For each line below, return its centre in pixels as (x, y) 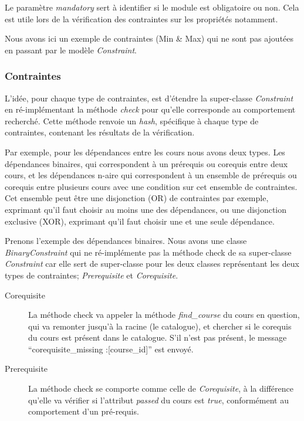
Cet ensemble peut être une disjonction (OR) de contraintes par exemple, (137, 198)
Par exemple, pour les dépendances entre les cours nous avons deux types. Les (145, 152)
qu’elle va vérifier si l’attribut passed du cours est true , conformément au (158, 400)
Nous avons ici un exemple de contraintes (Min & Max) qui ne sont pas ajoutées (149, 38)
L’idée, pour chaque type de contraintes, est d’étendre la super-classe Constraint (149, 98)
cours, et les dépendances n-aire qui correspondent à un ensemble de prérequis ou (151, 175)
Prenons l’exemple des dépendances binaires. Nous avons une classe (126, 241)
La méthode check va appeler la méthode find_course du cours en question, (164, 315)
